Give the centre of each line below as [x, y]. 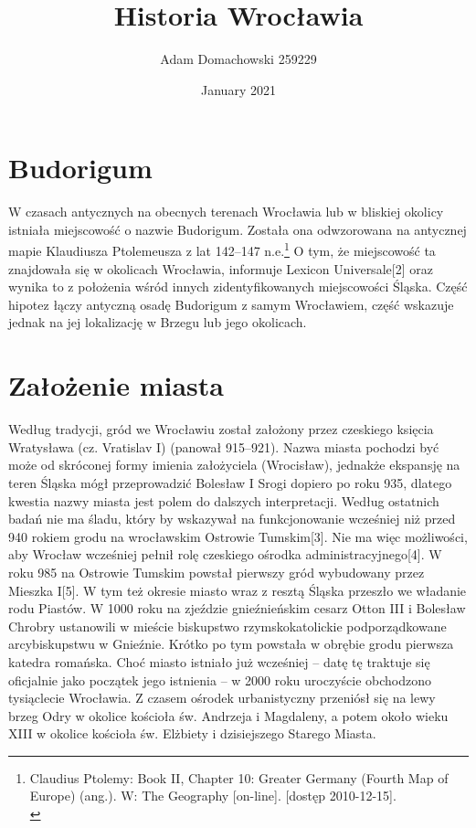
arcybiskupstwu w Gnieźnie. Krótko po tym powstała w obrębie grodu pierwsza [231, 644]
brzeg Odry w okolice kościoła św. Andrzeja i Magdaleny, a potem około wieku [228, 715]
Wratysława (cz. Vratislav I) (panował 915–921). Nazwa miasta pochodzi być [224, 446]
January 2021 [238, 89]
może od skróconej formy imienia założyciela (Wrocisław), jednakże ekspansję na [234, 465]
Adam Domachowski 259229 [238, 59]
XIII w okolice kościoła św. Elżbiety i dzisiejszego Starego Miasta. [192, 733]
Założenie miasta [116, 385]
